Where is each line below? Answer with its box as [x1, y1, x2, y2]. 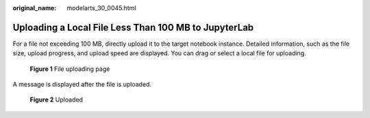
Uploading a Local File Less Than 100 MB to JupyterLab [12, 21, 254, 33]
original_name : [12, 4, 57, 12]
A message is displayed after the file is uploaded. [12, 80, 152, 89]
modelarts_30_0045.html [66, 4, 136, 12]
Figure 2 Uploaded [29, 95, 84, 104]
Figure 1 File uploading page [29, 65, 110, 73]
